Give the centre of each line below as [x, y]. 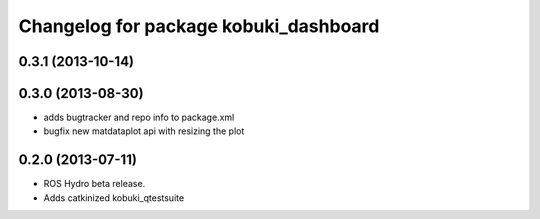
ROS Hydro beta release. [94, 184]
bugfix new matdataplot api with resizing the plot [144, 131]
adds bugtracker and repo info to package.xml [139, 117]
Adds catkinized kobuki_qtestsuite [114, 197]
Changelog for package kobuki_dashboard [199, 26]
